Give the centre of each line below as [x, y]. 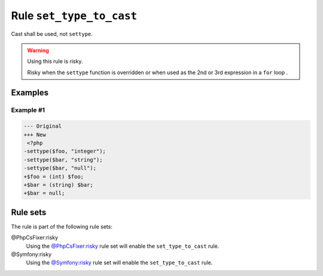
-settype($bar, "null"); [60, 168]
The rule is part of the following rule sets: [62, 226]
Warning [38, 50]
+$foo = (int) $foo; [54, 176]
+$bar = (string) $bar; [59, 185]
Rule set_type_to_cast [74, 16]
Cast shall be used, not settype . [52, 34]
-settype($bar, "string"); [63, 160]
